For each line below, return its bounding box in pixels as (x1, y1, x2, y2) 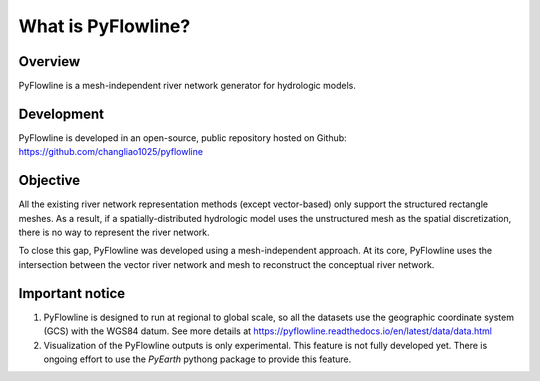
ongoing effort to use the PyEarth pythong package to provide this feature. (43, 353, 352, 365)
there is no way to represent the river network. (18, 226, 210, 239)
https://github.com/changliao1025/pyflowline (18, 146, 204, 158)
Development (18, 105, 105, 122)
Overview (18, 53, 81, 70)
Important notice (18, 285, 126, 302)
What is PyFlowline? (18, 15, 191, 37)
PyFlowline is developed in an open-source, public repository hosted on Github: (18, 131, 347, 144)
